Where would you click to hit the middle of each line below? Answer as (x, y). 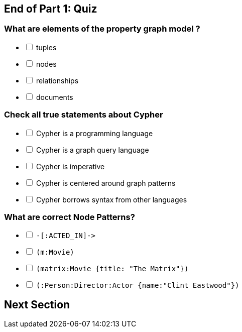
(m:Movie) (55, 252)
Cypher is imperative (70, 166)
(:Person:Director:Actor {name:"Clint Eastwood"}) (138, 286)
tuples (46, 47)
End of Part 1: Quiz (51, 9)
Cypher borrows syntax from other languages (111, 199)
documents (54, 97)
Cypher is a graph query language (92, 150)
